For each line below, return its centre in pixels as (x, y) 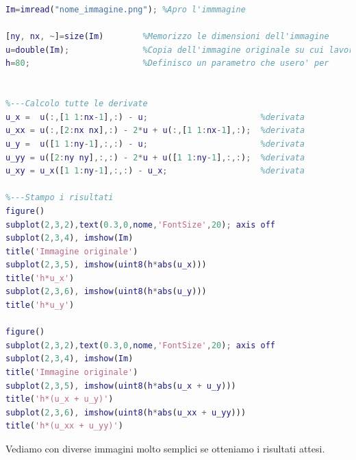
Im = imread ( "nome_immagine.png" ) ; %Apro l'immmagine (126, 10)
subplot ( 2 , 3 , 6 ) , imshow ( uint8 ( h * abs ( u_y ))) (106, 292)
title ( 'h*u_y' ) (40, 305)
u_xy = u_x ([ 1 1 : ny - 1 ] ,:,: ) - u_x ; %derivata (155, 171)
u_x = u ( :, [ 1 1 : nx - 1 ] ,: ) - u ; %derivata (155, 117)
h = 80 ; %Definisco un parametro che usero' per (167, 63)
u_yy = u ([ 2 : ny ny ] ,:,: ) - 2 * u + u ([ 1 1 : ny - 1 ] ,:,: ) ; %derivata (155, 157)
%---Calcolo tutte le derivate (77, 104)
